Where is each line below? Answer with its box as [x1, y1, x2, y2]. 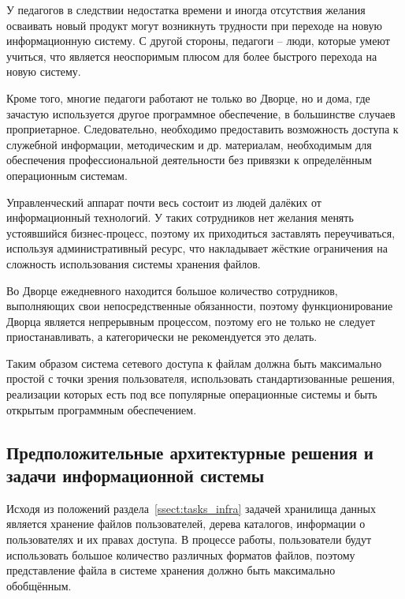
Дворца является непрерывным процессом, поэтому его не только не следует [6, 313, 375, 329]
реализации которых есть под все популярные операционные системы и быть [6, 386, 377, 402]
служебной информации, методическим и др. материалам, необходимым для [6, 136, 372, 152]
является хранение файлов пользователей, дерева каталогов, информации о [6, 515, 366, 532]
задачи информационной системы [6, 463, 265, 488]
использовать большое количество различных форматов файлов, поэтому [6, 546, 355, 563]
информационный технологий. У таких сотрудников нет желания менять [6, 209, 354, 226]
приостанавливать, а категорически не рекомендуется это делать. [6, 328, 318, 345]
